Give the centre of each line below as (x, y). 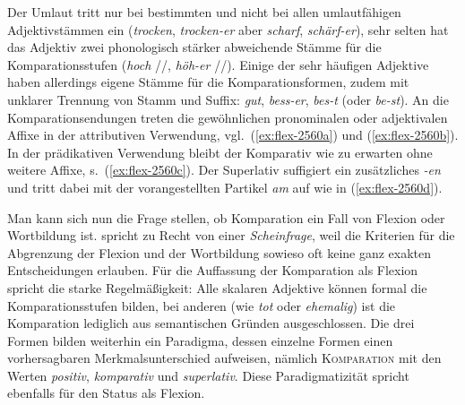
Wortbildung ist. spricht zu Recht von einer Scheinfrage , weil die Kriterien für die (231, 235)
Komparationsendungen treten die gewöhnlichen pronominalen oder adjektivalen (228, 117)
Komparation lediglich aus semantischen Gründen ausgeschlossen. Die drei (211, 323)
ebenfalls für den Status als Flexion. (106, 393)
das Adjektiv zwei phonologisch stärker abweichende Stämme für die (194, 47)
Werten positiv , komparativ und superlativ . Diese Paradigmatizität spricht (208, 375)
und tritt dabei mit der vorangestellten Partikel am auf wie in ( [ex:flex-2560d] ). (225, 187)
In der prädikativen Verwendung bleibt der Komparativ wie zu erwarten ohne (220, 152)
